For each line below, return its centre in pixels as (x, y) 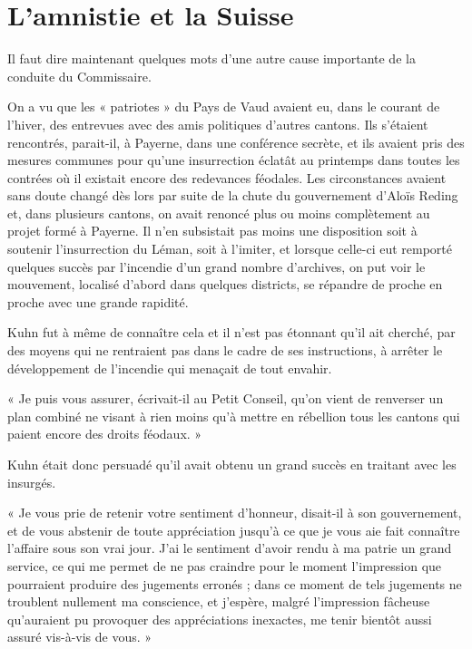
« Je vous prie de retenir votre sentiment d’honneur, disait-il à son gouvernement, (235, 513)
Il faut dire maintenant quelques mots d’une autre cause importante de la (211, 58)
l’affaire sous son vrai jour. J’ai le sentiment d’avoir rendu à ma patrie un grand (230, 548)
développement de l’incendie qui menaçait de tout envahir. (170, 368)
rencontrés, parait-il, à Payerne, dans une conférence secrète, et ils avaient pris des (236, 142)
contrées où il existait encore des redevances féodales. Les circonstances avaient (227, 177)
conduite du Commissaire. (79, 76)
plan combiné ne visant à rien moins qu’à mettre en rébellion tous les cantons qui (234, 416)
